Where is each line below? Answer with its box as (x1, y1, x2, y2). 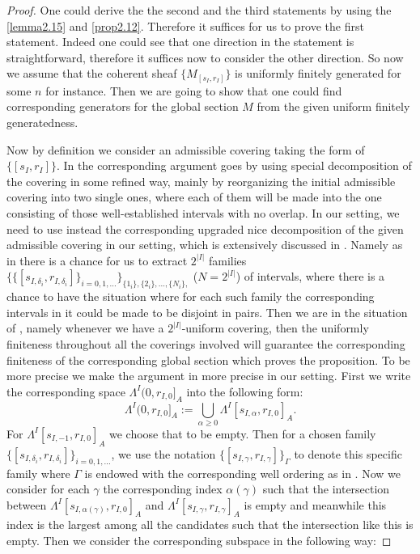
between (6, 496, 47, 513)
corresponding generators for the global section (6, 98, 239, 115)
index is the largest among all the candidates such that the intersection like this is (6, 516, 414, 533)
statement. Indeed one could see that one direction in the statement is (6, 33, 354, 50)
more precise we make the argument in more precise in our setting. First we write (6, 367, 411, 384)
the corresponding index (103, 480, 223, 497)
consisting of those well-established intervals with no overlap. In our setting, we (6, 205, 400, 222)
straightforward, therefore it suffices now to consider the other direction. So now (6, 49, 404, 66)
